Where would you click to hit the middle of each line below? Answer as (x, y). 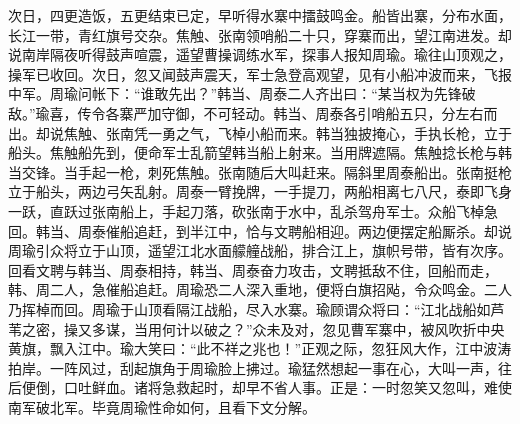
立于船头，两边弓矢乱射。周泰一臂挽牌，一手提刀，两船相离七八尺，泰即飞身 (260, 191)
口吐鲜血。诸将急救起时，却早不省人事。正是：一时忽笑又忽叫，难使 (287, 387)
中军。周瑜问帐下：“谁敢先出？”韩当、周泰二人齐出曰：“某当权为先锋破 (242, 93)
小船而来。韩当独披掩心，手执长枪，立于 (378, 132)
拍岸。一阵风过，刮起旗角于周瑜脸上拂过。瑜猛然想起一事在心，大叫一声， (253, 367)
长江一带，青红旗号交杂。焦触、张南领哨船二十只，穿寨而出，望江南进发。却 (260, 34)
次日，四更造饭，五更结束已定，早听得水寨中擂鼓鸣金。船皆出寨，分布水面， (260, 15)
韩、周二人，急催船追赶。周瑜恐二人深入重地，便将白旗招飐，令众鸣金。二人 (260, 289)
